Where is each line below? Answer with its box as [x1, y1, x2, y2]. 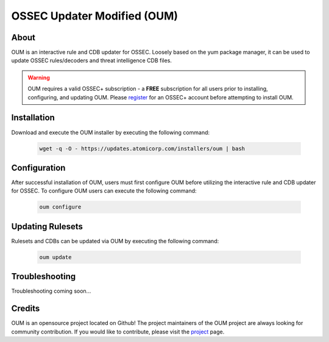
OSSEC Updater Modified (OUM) [11, 9, 179, 23]
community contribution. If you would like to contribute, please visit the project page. [11, 328, 225, 335]
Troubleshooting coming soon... [11, 287, 91, 295]
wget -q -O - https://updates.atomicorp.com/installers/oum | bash [39, 145, 246, 152]
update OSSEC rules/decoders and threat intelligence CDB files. [11, 57, 172, 64]
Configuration [11, 162, 66, 173]
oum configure [39, 204, 82, 210]
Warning [27, 74, 50, 81]
